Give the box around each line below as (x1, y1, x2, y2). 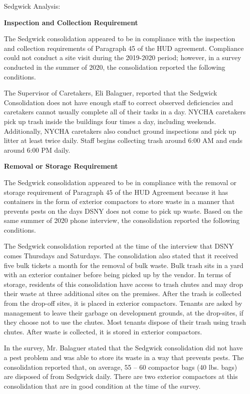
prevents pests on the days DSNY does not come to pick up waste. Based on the (4, 205, 243, 216)
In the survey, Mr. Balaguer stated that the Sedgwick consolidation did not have (4, 343, 243, 353)
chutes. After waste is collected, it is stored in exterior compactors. (4, 326, 202, 336)
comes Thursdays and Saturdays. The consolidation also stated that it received (4, 251, 238, 261)
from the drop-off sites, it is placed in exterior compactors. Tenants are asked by (4, 298, 242, 308)
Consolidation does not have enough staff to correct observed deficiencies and (4, 97, 233, 107)
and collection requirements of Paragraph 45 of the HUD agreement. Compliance (4, 43, 244, 53)
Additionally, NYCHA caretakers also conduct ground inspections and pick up (4, 126, 236, 136)
